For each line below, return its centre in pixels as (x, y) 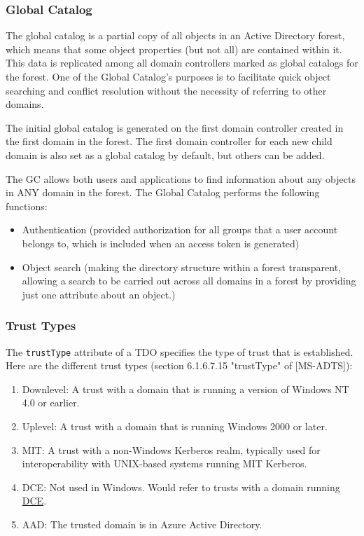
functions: (27, 206)
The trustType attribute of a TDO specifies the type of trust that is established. (180, 351)
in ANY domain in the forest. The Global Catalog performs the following (163, 192)
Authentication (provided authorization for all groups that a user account (180, 229)
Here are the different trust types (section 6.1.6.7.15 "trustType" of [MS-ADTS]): (179, 365)
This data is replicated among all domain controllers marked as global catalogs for (182, 63)
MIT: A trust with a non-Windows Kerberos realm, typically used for (171, 449)
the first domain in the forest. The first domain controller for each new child (169, 141)
